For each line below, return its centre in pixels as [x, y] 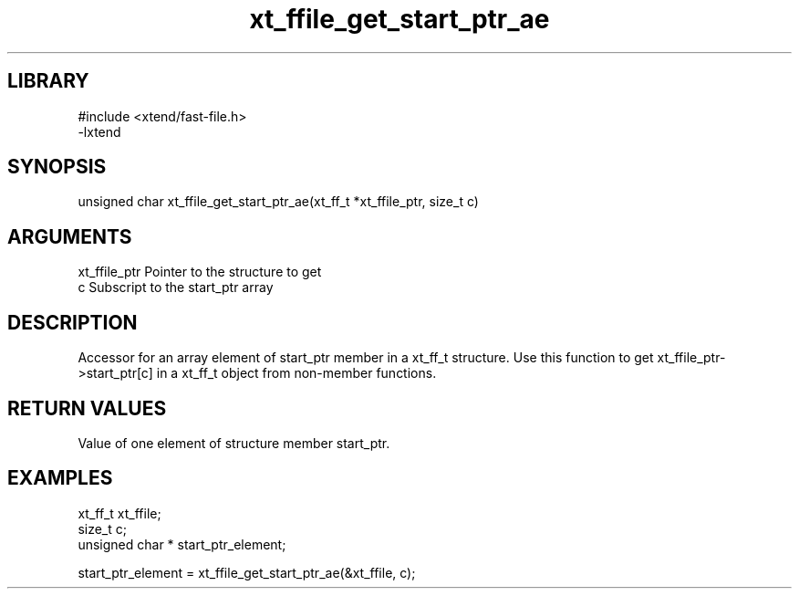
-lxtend [99, 131]
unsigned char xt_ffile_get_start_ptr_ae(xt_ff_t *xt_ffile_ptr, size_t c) [278, 202]
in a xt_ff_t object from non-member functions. [296, 373]
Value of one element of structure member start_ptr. [234, 443]
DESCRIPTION [73, 322]
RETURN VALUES [87, 408]
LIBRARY [48, 81]
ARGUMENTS [70, 236]
